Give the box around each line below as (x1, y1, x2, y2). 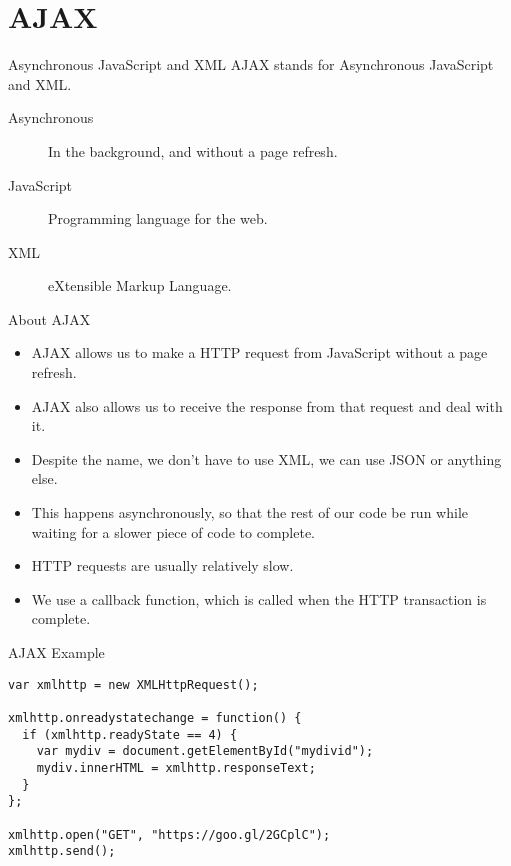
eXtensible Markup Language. (48, 275, 232, 296)
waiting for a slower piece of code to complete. (31, 521, 316, 542)
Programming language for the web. (48, 208, 268, 229)
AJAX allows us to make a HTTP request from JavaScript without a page (31, 342, 488, 363)
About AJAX (8, 308, 91, 329)
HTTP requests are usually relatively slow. (31, 555, 294, 576)
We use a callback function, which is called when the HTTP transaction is (31, 588, 487, 609)
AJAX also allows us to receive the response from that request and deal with (31, 395, 503, 416)
